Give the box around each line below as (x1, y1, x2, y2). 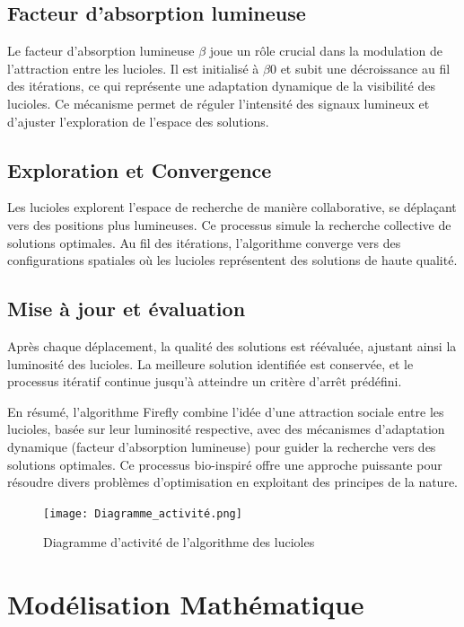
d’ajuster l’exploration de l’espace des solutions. (7, 111, 269, 130)
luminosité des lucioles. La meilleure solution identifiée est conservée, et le (7, 354, 414, 373)
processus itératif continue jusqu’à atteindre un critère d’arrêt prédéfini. (7, 372, 402, 391)
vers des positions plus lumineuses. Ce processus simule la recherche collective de (7, 215, 451, 234)
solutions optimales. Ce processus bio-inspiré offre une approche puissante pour (7, 455, 442, 473)
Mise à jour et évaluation (7, 295, 246, 322)
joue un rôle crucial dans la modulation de (209, 41, 442, 60)
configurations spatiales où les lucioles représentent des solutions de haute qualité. (7, 251, 458, 269)
